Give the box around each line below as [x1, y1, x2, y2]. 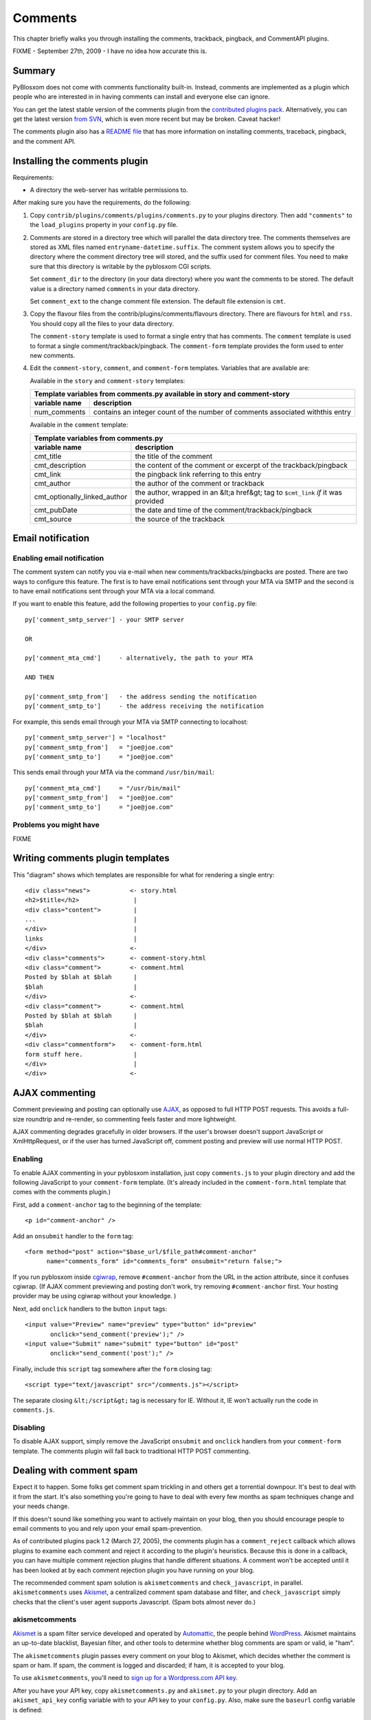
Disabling [12, 1423, 45, 1432]
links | [25, 934, 137, 943]
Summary [12, 65, 56, 76]
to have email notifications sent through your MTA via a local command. [12, 587, 216, 595]
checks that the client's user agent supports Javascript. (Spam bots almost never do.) [12, 1598, 256, 1606]
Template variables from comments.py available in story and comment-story [34, 389, 290, 399]
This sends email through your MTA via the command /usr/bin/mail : [12, 768, 214, 777]
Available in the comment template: [30, 420, 128, 429]
